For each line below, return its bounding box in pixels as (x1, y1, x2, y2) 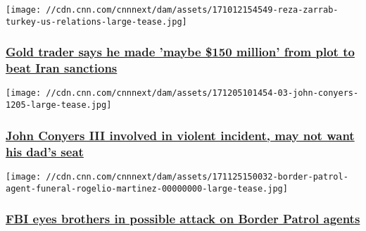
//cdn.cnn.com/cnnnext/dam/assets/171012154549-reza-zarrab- (46, 5, 339, 15)
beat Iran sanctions (6, 59, 118, 77)
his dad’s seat (6, 142, 84, 160)
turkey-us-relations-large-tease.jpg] (6, 16, 187, 27)
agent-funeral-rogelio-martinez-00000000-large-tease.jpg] (6, 183, 288, 194)
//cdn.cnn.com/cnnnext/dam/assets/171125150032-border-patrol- (46, 171, 348, 182)
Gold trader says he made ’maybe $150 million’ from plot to (6, 43, 355, 61)
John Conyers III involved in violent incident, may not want (6, 126, 355, 144)
